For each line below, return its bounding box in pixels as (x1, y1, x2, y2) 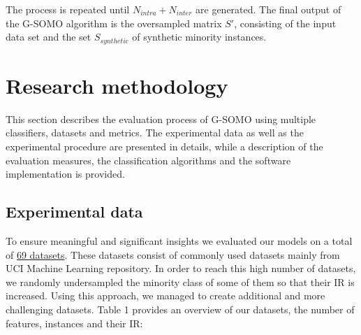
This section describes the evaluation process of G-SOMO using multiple (6, 111, 316, 126)
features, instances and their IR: (6, 315, 143, 330)
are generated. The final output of (196, 2, 341, 16)
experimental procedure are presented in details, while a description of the (6, 138, 323, 153)
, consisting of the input (234, 15, 337, 30)
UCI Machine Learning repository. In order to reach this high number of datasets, (6, 261, 356, 276)
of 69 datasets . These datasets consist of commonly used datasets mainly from (6, 247, 340, 262)
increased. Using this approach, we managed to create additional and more (6, 288, 325, 303)
